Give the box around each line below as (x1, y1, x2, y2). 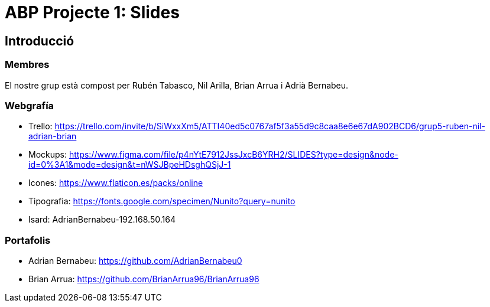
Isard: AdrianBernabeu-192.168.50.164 (28, 214, 176, 225)
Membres (5, 58, 50, 71)
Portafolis (5, 234, 51, 246)
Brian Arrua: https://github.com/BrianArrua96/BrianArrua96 (28, 274, 259, 285)
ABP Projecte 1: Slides (5, 2, 180, 22)
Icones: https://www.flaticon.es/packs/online (28, 178, 203, 188)
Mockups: (28, 149, 67, 160)
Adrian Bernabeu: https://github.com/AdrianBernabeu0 (28, 256, 242, 266)
